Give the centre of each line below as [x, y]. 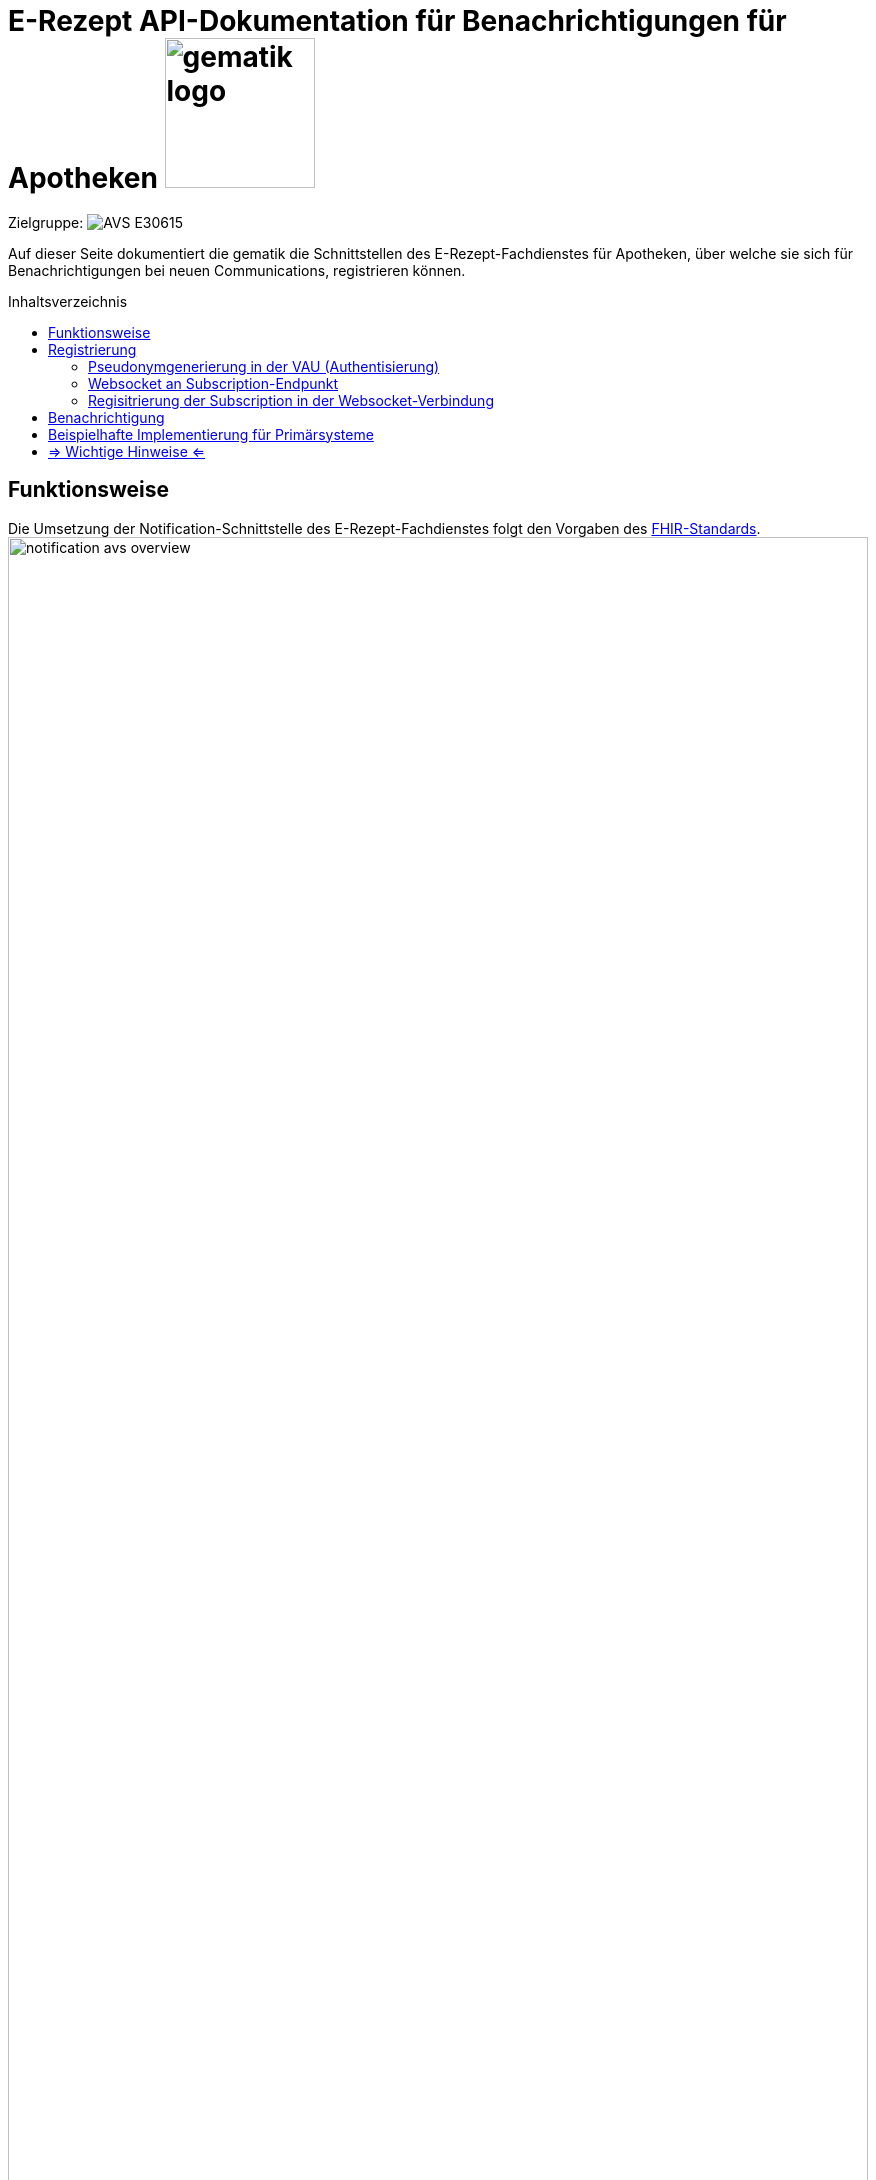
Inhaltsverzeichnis [68, 301]
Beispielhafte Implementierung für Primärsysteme [211, 434]
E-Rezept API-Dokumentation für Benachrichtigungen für [397, 21]
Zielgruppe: [46, 222]
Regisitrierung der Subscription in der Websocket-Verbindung [291, 400]
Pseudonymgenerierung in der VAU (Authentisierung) [264, 366]
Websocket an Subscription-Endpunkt [213, 383]
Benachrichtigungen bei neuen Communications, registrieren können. [237, 270]
